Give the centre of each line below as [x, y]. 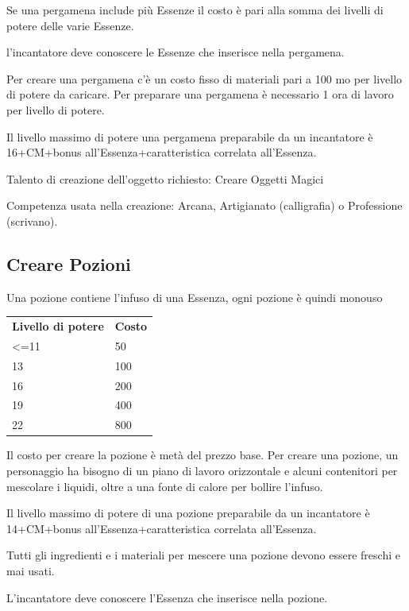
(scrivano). [32, 220]
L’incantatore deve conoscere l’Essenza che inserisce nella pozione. [167, 597]
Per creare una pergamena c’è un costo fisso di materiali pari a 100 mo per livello [204, 78]
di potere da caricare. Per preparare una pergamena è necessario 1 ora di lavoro [200, 94]
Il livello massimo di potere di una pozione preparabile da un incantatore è [188, 513]
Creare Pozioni [69, 263]
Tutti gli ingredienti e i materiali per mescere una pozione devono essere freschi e [203, 555]
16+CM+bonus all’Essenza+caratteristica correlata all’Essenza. [162, 152]
